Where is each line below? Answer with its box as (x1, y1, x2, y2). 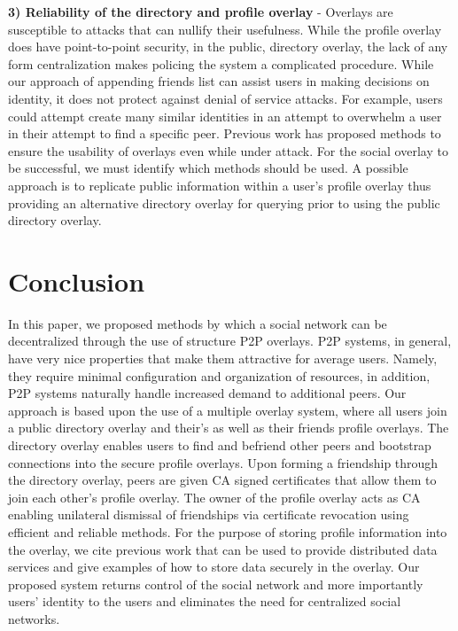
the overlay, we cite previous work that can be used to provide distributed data (8, 540, 438, 558)
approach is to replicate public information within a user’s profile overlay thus (8, 175, 431, 194)
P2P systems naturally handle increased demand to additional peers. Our (8, 384, 407, 402)
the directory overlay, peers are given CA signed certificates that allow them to (8, 471, 437, 489)
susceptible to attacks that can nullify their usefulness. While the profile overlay (8, 19, 442, 38)
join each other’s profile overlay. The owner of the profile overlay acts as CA (8, 487, 421, 506)
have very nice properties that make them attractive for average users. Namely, (8, 349, 438, 368)
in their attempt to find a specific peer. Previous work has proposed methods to (8, 124, 441, 143)
